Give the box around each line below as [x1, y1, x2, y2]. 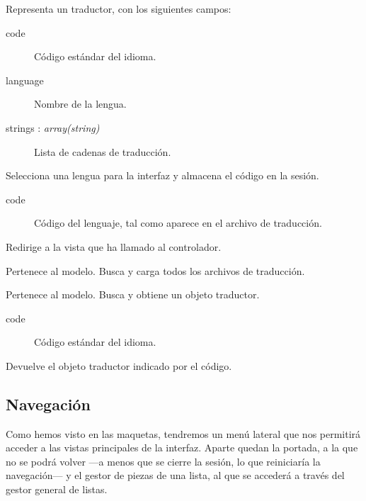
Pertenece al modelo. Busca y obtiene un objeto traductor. [6, 287, 260, 302]
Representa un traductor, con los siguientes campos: [6, 1, 231, 16]
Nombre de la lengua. [34, 96, 127, 111]
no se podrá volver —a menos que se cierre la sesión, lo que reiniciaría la [6, 454, 321, 468]
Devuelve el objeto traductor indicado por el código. [6, 358, 232, 373]
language [6, 72, 44, 87]
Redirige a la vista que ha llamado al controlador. [6, 239, 222, 254]
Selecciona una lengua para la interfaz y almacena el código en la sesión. [6, 168, 319, 183]
